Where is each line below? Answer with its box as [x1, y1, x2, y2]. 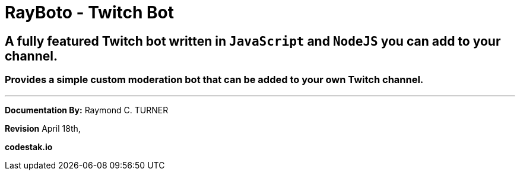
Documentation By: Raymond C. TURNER [5, 104, 169, 115]
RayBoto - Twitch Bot [5, 2, 174, 23]
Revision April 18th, [5, 123, 81, 133]
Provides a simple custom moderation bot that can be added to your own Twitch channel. [5, 74, 424, 86]
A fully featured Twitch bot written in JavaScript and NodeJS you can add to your [5, 33, 501, 49]
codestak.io [5, 141, 53, 152]
